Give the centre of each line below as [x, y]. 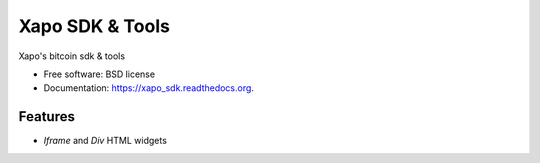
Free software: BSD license [99, 74]
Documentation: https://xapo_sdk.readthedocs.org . [149, 88]
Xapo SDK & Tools [94, 26]
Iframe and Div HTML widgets [105, 141]
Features [46, 116]
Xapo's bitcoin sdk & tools [71, 56]
